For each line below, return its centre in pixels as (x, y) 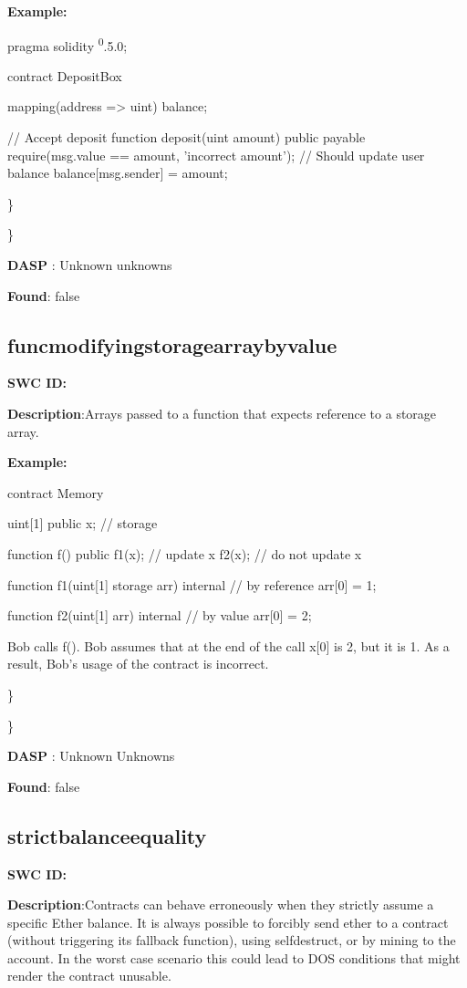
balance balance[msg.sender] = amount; (118, 173)
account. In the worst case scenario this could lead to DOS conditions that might (234, 957)
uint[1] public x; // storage (83, 523)
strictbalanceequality (107, 835)
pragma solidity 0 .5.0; (67, 44)
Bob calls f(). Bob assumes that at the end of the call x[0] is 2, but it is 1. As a (228, 645)
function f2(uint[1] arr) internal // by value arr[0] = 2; (160, 615)
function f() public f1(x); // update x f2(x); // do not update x (185, 553)
